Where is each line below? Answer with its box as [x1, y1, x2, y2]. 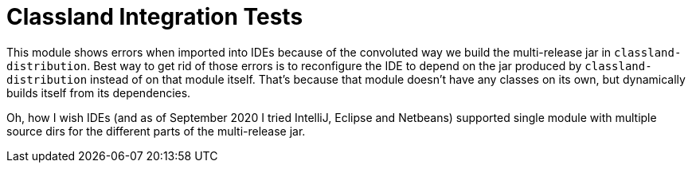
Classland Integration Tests [6, 3, 303, 30]
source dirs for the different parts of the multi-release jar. [6, 124, 306, 138]
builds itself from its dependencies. [6, 85, 191, 100]
